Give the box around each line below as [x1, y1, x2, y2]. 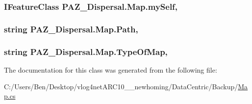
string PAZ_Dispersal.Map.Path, [4, 23, 138, 35]
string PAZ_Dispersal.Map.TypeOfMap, [4, 45, 168, 57]
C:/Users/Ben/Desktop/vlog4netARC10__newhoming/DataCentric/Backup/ [4, 81, 238, 91]
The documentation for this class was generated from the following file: [4, 64, 217, 75]
